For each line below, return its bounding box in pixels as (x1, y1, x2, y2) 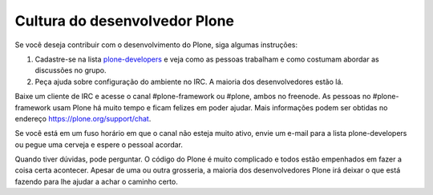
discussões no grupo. (34, 66, 107, 75)
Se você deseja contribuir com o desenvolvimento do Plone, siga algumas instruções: (14, 40, 298, 50)
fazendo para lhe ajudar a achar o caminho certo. (14, 177, 178, 186)
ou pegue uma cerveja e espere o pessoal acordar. (14, 140, 184, 149)
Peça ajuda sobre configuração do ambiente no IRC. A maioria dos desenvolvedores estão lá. (34, 77, 344, 86)
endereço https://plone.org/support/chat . (14, 113, 152, 123)
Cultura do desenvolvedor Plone (14, 12, 234, 30)
